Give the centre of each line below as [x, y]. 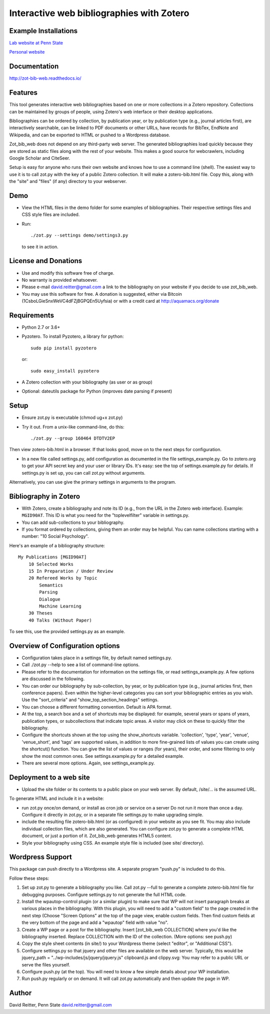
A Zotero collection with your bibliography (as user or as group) [87, 382]
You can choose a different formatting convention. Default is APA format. [97, 707]
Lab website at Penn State [36, 43]
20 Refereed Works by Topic [63, 578]
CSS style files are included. [51, 215]
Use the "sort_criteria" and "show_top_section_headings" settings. [90, 700]
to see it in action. [40, 247]
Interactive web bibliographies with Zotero [99, 13]
